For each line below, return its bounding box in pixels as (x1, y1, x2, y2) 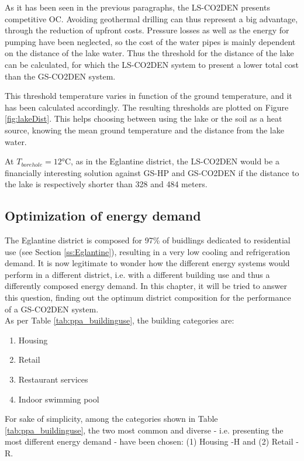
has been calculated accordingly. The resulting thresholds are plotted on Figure (5, 101, 289, 113)
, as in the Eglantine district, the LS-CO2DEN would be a (71, 155, 279, 167)
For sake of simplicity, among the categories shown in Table (5, 412, 218, 425)
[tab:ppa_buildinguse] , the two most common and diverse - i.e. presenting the (5, 424, 284, 436)
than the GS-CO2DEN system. (5, 70, 116, 82)
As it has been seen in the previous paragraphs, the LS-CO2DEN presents (5, 1, 270, 13)
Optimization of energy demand (5, 207, 201, 225)
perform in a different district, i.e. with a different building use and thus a (5, 268, 270, 280)
